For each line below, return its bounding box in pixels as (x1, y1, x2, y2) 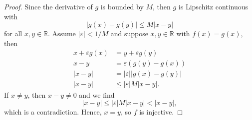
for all (4, 28, 22, 39)
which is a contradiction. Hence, (4, 107, 102, 117)
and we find (79, 89, 115, 100)
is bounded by (100, 1, 144, 11)
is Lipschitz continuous (178, 1, 249, 11)
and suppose (110, 28, 148, 39)
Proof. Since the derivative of (4, 1, 93, 11)
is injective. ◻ (139, 107, 183, 117)
